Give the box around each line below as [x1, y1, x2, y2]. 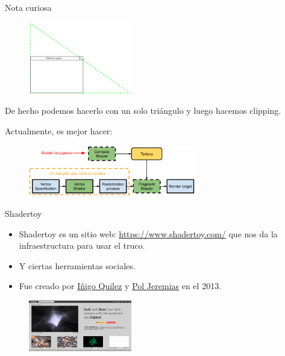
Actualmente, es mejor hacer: [5, 124, 113, 137]
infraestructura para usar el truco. [19, 239, 145, 252]
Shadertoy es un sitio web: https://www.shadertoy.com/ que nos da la [19, 227, 278, 240]
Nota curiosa [5, 1, 52, 13]
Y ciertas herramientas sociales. [19, 259, 136, 272]
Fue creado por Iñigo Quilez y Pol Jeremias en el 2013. [19, 279, 222, 292]
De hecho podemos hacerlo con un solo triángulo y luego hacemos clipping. [5, 104, 281, 117]
